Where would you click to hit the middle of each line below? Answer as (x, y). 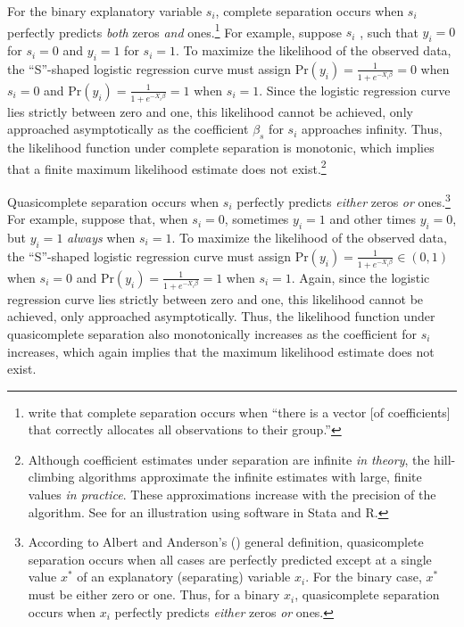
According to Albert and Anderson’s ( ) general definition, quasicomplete (226, 542)
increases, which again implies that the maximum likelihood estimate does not (221, 351)
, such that (389, 32)
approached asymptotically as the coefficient (128, 129)
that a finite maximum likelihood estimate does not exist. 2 (167, 167)
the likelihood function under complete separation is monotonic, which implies (221, 148)
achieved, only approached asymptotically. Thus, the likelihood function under (221, 316)
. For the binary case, (364, 577)
